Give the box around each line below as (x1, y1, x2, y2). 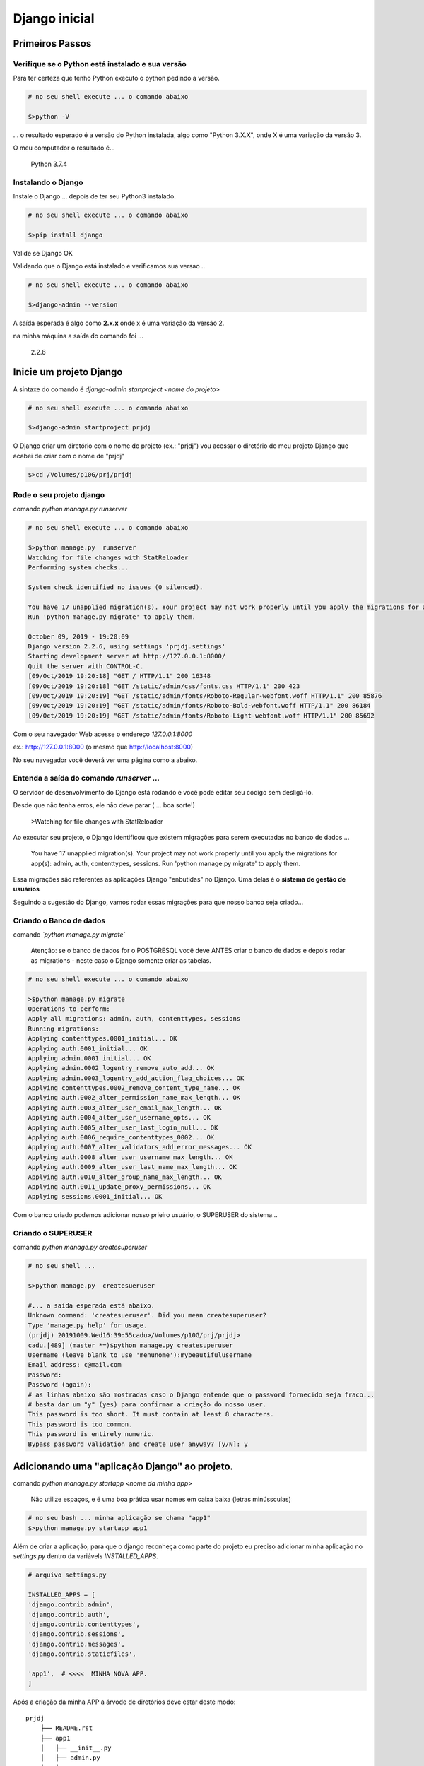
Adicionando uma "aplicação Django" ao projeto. (13, 1460, 233, 1472)
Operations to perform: (28, 1005, 111, 1013)
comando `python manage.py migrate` (13, 930, 126, 939)
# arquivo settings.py (28, 1571, 107, 1579)
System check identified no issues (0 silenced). (28, 583, 204, 591)
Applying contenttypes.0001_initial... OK (28, 1035, 177, 1043)
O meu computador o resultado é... (13, 143, 115, 152)
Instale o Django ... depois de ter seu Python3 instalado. (13, 191, 176, 201)
